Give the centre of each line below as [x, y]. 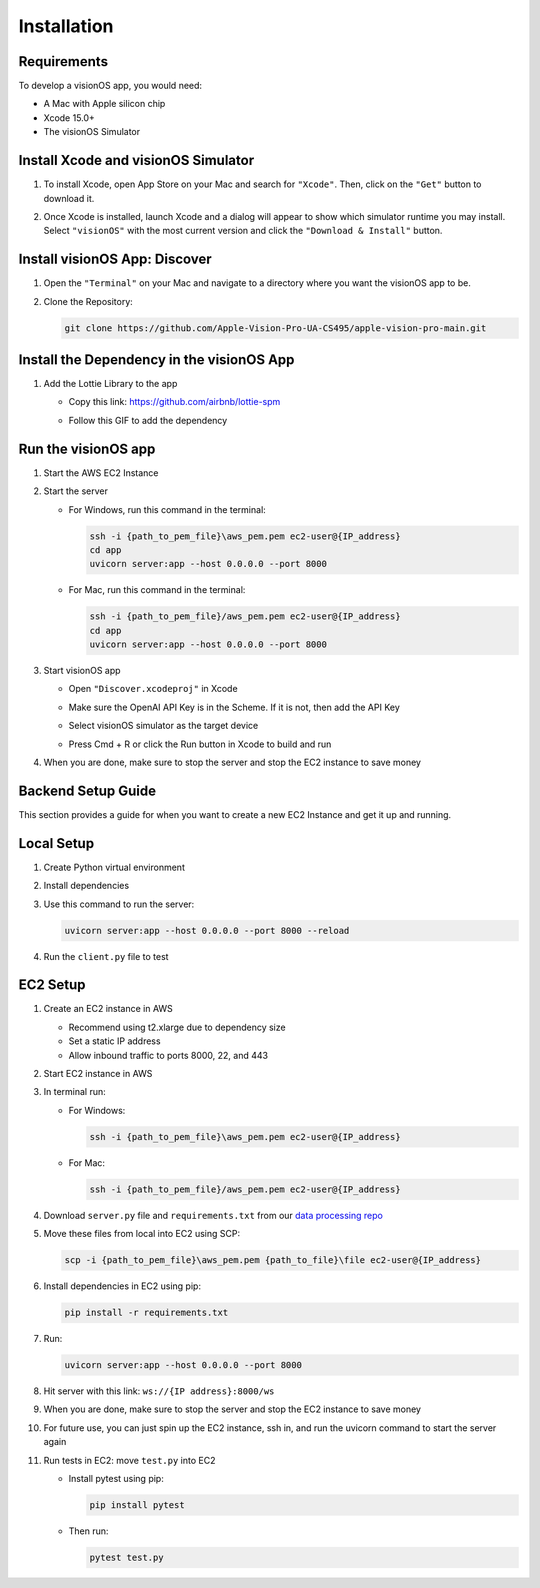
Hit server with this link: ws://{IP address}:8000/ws [159, 1391]
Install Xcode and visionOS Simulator [136, 160]
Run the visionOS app [87, 448]
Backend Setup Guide [87, 790]
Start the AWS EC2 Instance [101, 472]
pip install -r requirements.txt [146, 1313]
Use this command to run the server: [119, 904]
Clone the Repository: [88, 301]
